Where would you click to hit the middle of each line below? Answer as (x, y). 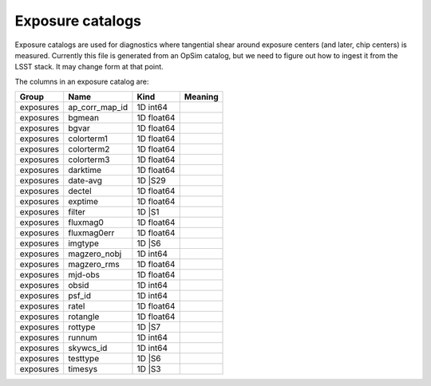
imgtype (84, 243)
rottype (82, 327)
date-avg (85, 181)
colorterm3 (89, 160)
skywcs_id (88, 349)
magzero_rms (94, 265)
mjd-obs (84, 275)
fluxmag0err (91, 233)
